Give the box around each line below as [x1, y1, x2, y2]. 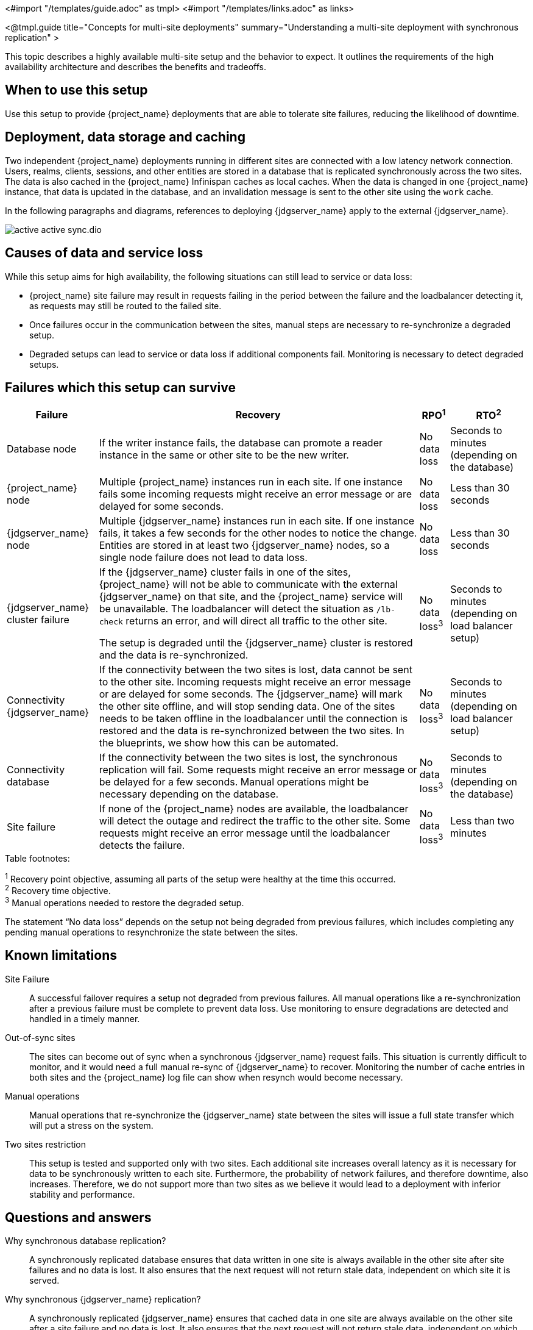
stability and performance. [29, 1189, 135, 1200]
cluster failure [7, 613, 69, 626]
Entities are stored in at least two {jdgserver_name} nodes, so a [99, 538, 390, 551]
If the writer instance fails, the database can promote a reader [99, 436, 383, 449]
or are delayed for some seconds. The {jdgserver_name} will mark [99, 687, 403, 700]
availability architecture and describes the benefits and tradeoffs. [5, 62, 267, 72]
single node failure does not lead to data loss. [99, 551, 308, 563]
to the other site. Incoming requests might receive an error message [99, 675, 411, 688]
